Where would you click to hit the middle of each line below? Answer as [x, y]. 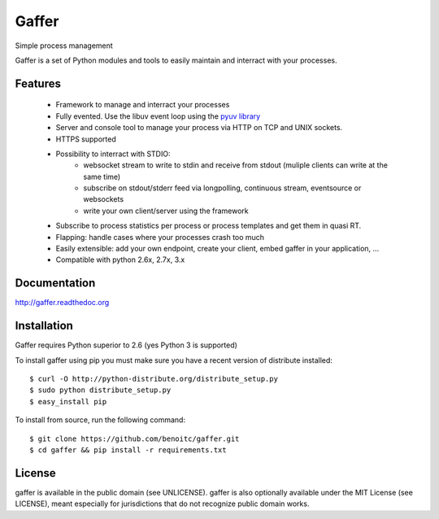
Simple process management [64, 46]
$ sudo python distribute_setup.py [100, 390]
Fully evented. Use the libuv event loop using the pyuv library [158, 116]
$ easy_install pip [68, 401]
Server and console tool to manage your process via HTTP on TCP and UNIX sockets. [199, 128]
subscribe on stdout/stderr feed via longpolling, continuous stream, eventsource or [222, 188]
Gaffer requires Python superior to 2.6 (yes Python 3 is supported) [126, 345]
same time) [102, 177]
